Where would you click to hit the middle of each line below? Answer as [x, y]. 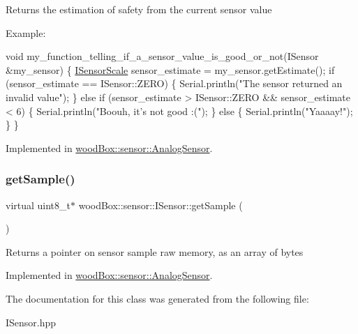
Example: [26, 32]
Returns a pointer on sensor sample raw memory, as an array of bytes [155, 251]
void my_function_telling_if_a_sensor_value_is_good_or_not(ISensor [162, 56]
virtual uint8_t [38, 205]
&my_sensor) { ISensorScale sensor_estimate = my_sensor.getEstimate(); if [170, 69]
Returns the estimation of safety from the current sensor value [139, 9]
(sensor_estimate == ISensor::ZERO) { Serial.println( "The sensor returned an [174, 83]
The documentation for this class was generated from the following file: [157, 298]
